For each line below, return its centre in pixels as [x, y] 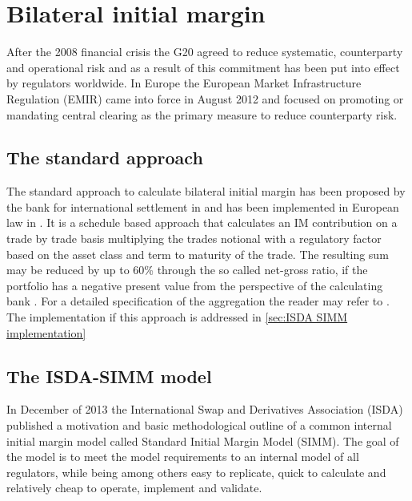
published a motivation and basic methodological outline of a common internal [199, 425]
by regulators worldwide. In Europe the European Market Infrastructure [184, 83]
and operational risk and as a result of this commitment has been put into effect [203, 67]
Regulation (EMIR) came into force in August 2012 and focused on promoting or [205, 98]
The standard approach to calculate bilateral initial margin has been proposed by [206, 191]
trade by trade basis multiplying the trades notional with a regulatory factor [194, 238]
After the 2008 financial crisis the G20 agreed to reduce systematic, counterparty [205, 52]
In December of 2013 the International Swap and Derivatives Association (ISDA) [205, 409]
